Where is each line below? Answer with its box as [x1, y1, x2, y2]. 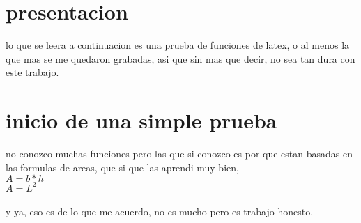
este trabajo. [6, 65, 59, 79]
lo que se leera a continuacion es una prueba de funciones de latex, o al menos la [6, 38, 350, 52]
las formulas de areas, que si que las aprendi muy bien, [6, 160, 239, 174]
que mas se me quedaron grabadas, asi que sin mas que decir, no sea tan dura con [6, 51, 355, 66]
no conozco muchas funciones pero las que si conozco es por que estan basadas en [6, 146, 353, 161]
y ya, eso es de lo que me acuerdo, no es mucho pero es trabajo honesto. [6, 204, 314, 219]
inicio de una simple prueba [6, 106, 277, 134]
